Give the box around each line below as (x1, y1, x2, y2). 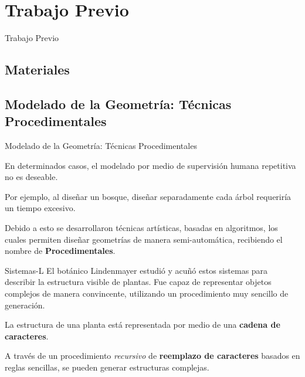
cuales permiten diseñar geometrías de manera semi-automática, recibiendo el (5, 233, 283, 245)
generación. (5, 298, 45, 311)
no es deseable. (5, 171, 58, 183)
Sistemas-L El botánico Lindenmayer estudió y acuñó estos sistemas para (5, 264, 268, 276)
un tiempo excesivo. (5, 202, 76, 214)
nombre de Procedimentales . (5, 244, 116, 257)
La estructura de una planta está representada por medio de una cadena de (5, 318, 280, 331)
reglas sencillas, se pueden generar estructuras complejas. (5, 361, 209, 373)
